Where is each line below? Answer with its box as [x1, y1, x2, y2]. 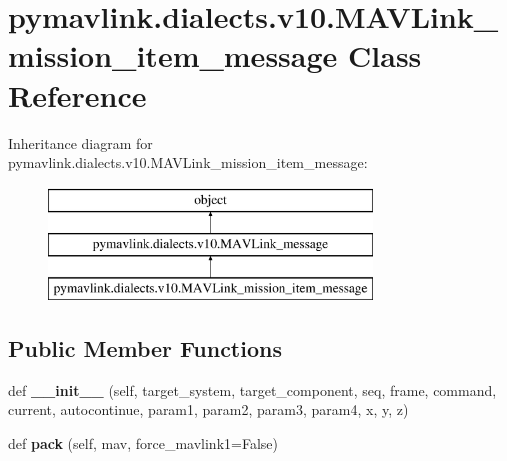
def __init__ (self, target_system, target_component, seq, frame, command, [8, 379, 497, 400]
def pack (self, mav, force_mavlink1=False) [8, 433, 278, 454]
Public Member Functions [8, 333, 282, 364]
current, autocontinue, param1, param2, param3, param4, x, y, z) [8, 399, 409, 420]
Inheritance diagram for [8, 132, 153, 153]
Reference [8, 74, 147, 115]
